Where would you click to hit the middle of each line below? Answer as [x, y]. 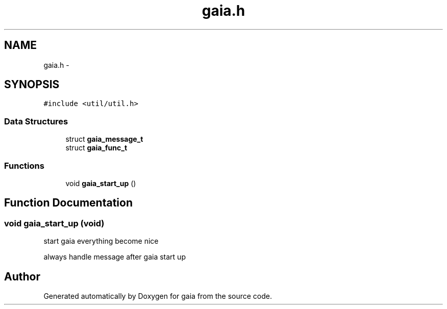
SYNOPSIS [32, 85]
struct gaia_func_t [96, 148]
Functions [24, 165]
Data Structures [36, 121]
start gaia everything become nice [101, 241]
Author [22, 276]
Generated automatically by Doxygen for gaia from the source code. [158, 296]
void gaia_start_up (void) [54, 223]
